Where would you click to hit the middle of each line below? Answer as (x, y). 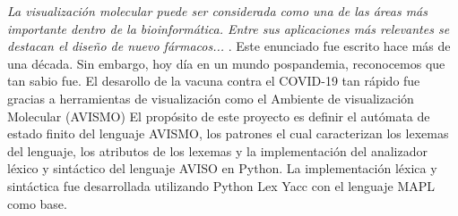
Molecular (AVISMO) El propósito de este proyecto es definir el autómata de (219, 116)
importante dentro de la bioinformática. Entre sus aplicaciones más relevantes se (229, 28)
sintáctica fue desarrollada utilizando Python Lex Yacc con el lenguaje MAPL (221, 185)
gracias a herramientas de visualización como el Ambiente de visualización (211, 98)
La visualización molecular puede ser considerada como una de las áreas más (217, 11)
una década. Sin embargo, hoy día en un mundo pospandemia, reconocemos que (226, 63)
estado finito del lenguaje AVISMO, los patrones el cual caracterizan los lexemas (228, 133)
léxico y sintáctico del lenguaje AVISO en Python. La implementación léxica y (222, 168)
